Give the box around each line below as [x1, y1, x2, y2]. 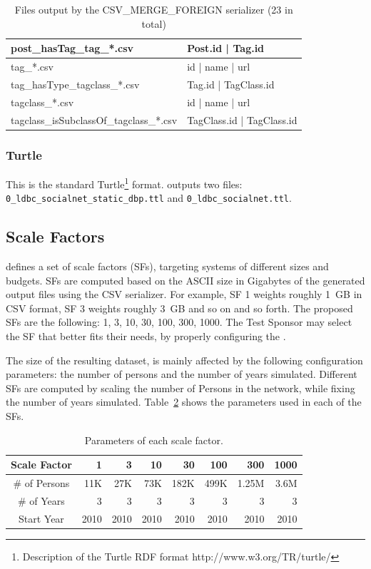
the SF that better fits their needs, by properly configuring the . [6, 328, 286, 343]
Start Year [18, 511, 64, 526]
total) [141, 16, 166, 31]
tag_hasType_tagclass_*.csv [11, 76, 140, 91]
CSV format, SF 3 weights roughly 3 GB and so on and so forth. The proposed [6, 300, 353, 315]
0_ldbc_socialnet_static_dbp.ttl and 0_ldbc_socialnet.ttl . [6, 190, 292, 205]
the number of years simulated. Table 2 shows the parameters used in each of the [6, 394, 362, 409]
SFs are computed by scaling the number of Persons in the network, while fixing [6, 380, 355, 395]
